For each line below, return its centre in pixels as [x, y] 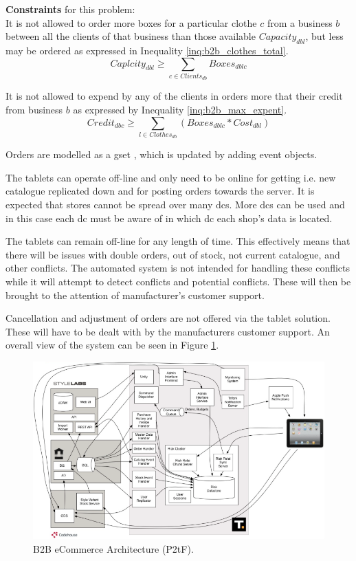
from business [34, 109]
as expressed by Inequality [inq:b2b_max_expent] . [180, 109]
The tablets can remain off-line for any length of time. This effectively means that [178, 241]
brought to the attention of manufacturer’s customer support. [135, 295]
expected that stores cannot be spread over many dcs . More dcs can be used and [175, 205]
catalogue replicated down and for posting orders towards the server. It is [160, 191]
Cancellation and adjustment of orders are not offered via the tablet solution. [168, 318]
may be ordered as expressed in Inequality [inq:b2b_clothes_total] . [147, 50]
